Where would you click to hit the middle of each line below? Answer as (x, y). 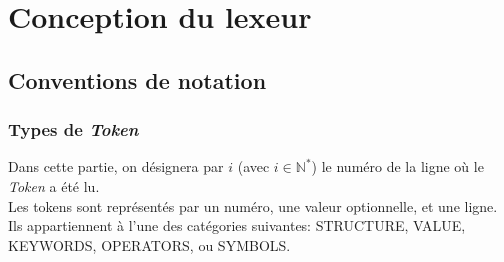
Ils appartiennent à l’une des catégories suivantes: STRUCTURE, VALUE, (237, 225)
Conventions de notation (137, 79)
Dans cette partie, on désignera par (116, 166)
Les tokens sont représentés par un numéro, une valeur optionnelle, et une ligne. (253, 205)
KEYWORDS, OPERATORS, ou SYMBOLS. (149, 244)
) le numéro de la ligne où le (397, 166)
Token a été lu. (54, 185)
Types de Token (73, 129)
